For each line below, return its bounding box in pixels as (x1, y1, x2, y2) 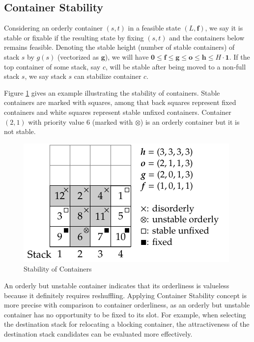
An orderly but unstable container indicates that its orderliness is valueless (4, 280, 229, 290)
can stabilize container (74, 71, 141, 81)
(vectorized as (57, 51, 99, 62)
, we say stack (25, 71, 66, 81)
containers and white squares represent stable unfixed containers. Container (4, 106, 231, 117)
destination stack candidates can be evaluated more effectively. (4, 328, 193, 339)
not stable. (4, 126, 36, 137)
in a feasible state (128, 23, 181, 33)
